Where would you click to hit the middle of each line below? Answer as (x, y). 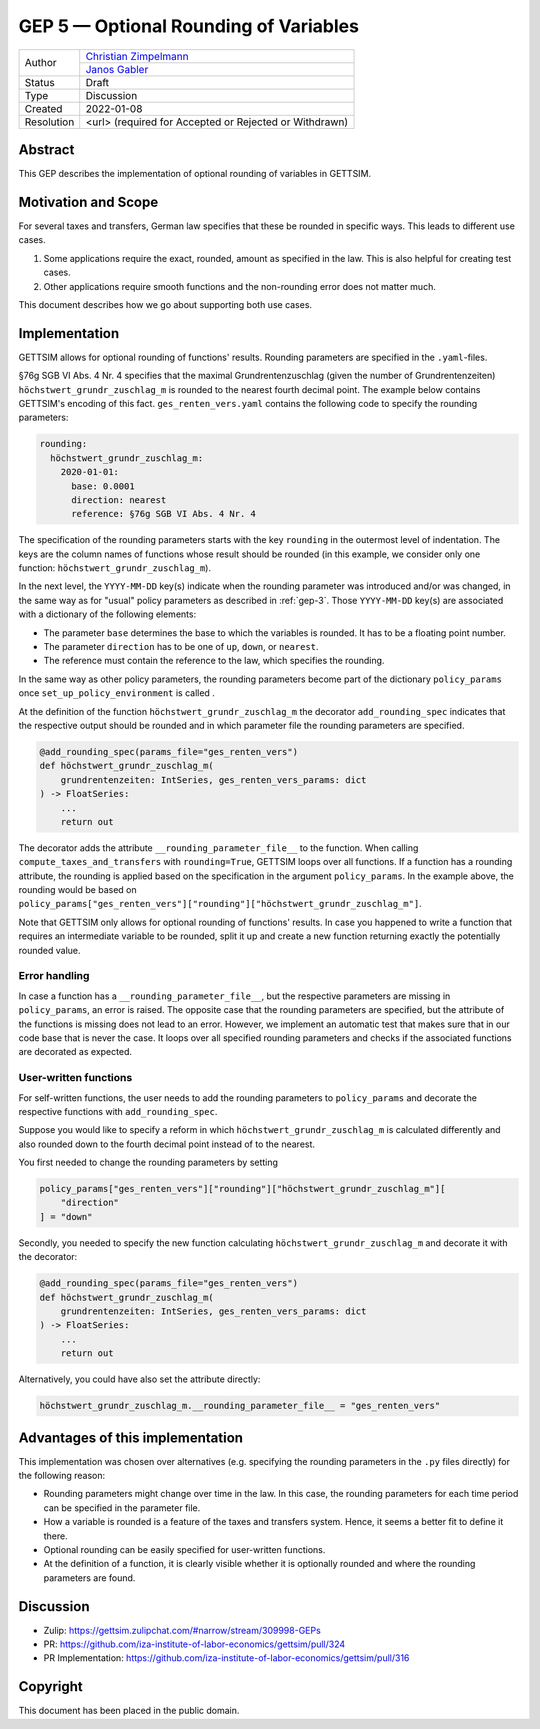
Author (40, 63)
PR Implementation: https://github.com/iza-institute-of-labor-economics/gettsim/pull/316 (226, 1658)
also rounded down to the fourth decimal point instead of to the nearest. (166, 1144)
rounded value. (49, 950)
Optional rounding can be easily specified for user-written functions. (184, 1549)
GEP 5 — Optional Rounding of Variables (189, 26)
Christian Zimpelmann (137, 56)
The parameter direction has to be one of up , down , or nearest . (181, 647)
